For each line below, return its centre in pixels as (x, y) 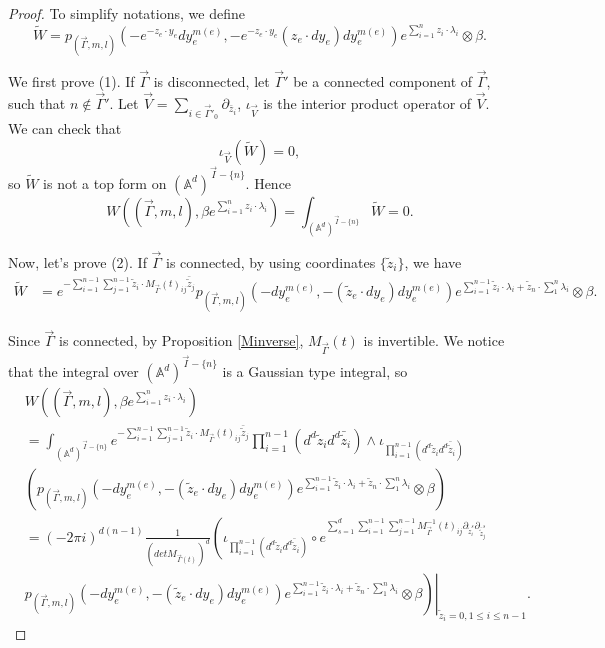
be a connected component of (383, 81)
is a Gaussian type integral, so (315, 371)
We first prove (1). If (71, 81)
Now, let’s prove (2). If (77, 261)
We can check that (65, 127)
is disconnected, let (211, 81)
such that (37, 102)
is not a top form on (105, 182)
